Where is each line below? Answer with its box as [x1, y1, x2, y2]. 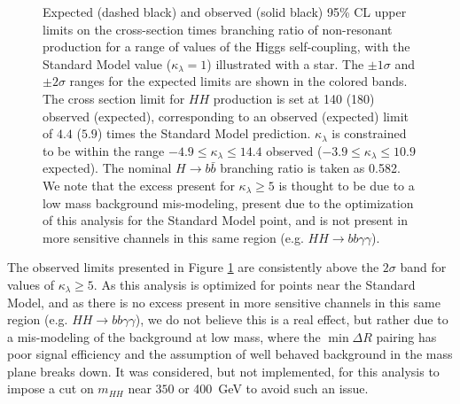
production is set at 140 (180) [213, 89, 375, 107]
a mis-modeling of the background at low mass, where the [7, 327, 321, 346]
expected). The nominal [43, 159, 172, 177]
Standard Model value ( [43, 54, 172, 73]
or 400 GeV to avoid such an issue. [178, 379, 369, 398]
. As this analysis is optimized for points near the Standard [93, 275, 416, 293]
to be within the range [43, 141, 165, 159]
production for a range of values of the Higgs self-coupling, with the [43, 37, 410, 56]
